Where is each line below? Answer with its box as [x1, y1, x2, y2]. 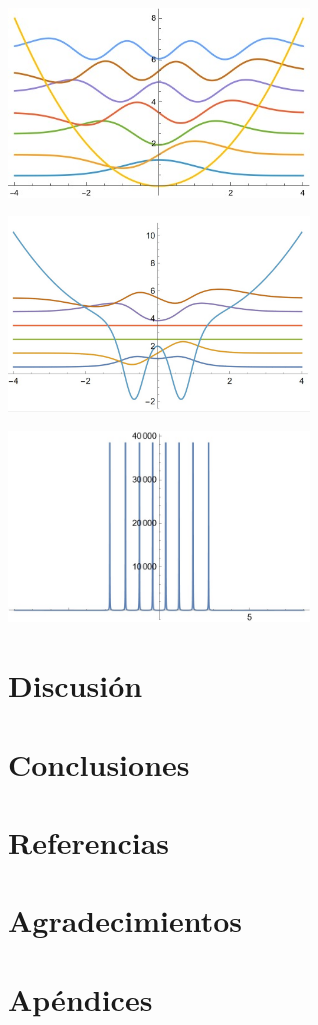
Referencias [8, 821, 170, 862]
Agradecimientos [8, 900, 243, 941]
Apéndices [8, 978, 153, 1019]
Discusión [8, 665, 143, 706]
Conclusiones [8, 743, 190, 784]
